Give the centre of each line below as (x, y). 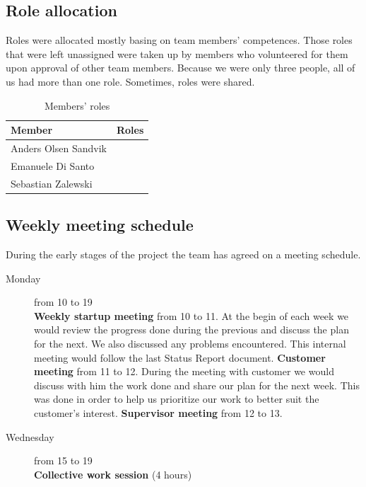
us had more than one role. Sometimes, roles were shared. (130, 81)
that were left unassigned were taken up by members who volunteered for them (177, 53)
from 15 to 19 (63, 460)
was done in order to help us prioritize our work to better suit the (177, 399)
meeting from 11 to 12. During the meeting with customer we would (184, 371)
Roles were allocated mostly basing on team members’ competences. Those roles (179, 40)
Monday (23, 278)
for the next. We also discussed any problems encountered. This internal (190, 343)
